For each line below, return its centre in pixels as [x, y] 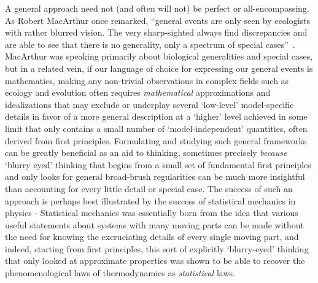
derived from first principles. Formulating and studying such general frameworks [156, 140]
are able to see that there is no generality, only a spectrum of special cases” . [150, 44]
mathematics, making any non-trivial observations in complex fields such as [147, 80]
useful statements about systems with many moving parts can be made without [155, 224]
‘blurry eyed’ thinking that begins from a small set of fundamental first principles [158, 164]
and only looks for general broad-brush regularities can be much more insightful [155, 176]
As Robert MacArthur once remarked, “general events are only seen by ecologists [158, 20]
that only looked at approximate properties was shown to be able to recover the [155, 261]
